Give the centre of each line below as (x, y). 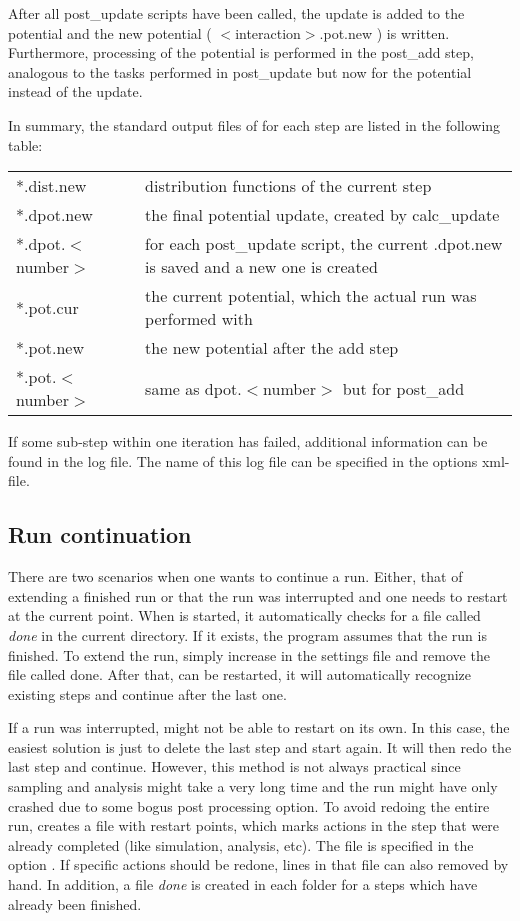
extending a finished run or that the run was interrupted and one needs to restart (258, 595)
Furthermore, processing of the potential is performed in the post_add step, (241, 52)
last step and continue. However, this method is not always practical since (234, 766)
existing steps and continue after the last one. (147, 693)
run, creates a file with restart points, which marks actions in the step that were (254, 825)
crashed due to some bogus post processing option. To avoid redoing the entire (249, 805)
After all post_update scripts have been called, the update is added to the (236, 13)
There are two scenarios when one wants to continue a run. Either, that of (235, 576)
